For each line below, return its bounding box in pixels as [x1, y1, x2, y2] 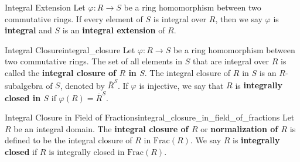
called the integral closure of [5, 66, 117, 78]
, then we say [215, 12, 262, 25]
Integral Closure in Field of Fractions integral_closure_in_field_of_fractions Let [5, 111, 295, 123]
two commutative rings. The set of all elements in [5, 55, 183, 67]
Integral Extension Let [5, 1, 86, 13]
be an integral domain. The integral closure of [13, 122, 189, 135]
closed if [5, 145, 37, 157]
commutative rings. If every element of [5, 12, 143, 25]
